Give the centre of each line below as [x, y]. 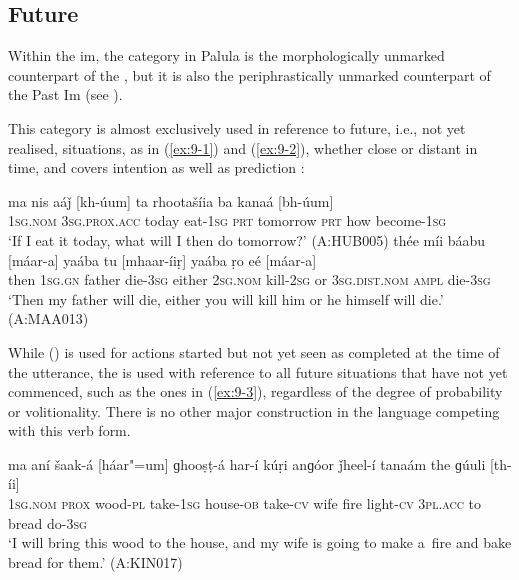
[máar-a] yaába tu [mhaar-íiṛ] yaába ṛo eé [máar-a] [162, 259]
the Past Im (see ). [65, 94]
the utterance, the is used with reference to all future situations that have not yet [258, 371]
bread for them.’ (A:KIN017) [95, 561]
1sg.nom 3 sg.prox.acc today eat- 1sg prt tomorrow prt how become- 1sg [227, 220]
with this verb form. [69, 430]
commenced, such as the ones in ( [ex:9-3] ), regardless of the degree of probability [255, 391]
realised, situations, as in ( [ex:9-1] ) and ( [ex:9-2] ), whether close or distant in [243, 147]
